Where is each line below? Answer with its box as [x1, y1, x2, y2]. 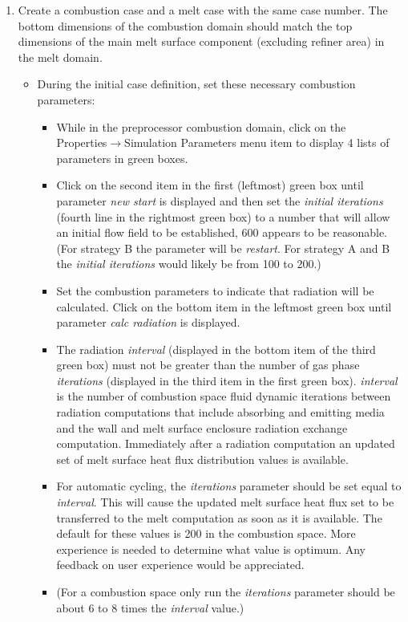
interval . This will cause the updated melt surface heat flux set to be [56, 494, 394, 510]
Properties [56, 134, 107, 151]
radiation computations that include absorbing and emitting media [56, 404, 385, 421]
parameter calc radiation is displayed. [56, 314, 240, 331]
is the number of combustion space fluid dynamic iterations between [56, 388, 391, 405]
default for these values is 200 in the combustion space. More [56, 525, 356, 542]
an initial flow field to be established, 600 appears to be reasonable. [56, 224, 388, 241]
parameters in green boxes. [56, 149, 188, 166]
